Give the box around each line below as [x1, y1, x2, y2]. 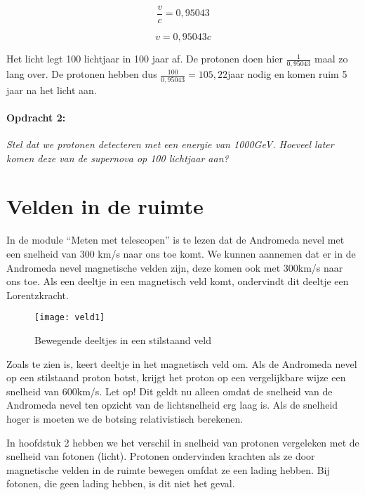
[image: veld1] [34, 312, 105, 323]
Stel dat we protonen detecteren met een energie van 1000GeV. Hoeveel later [6, 137, 334, 152]
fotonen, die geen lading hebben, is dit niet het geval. [6, 476, 235, 491]
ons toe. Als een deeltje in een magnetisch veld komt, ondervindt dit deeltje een [6, 274, 349, 289]
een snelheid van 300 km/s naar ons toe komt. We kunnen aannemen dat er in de [6, 246, 356, 260]
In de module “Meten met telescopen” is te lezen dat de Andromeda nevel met [6, 232, 345, 247]
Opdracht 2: [6, 110, 66, 124]
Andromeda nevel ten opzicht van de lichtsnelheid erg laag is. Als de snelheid [6, 397, 338, 412]
